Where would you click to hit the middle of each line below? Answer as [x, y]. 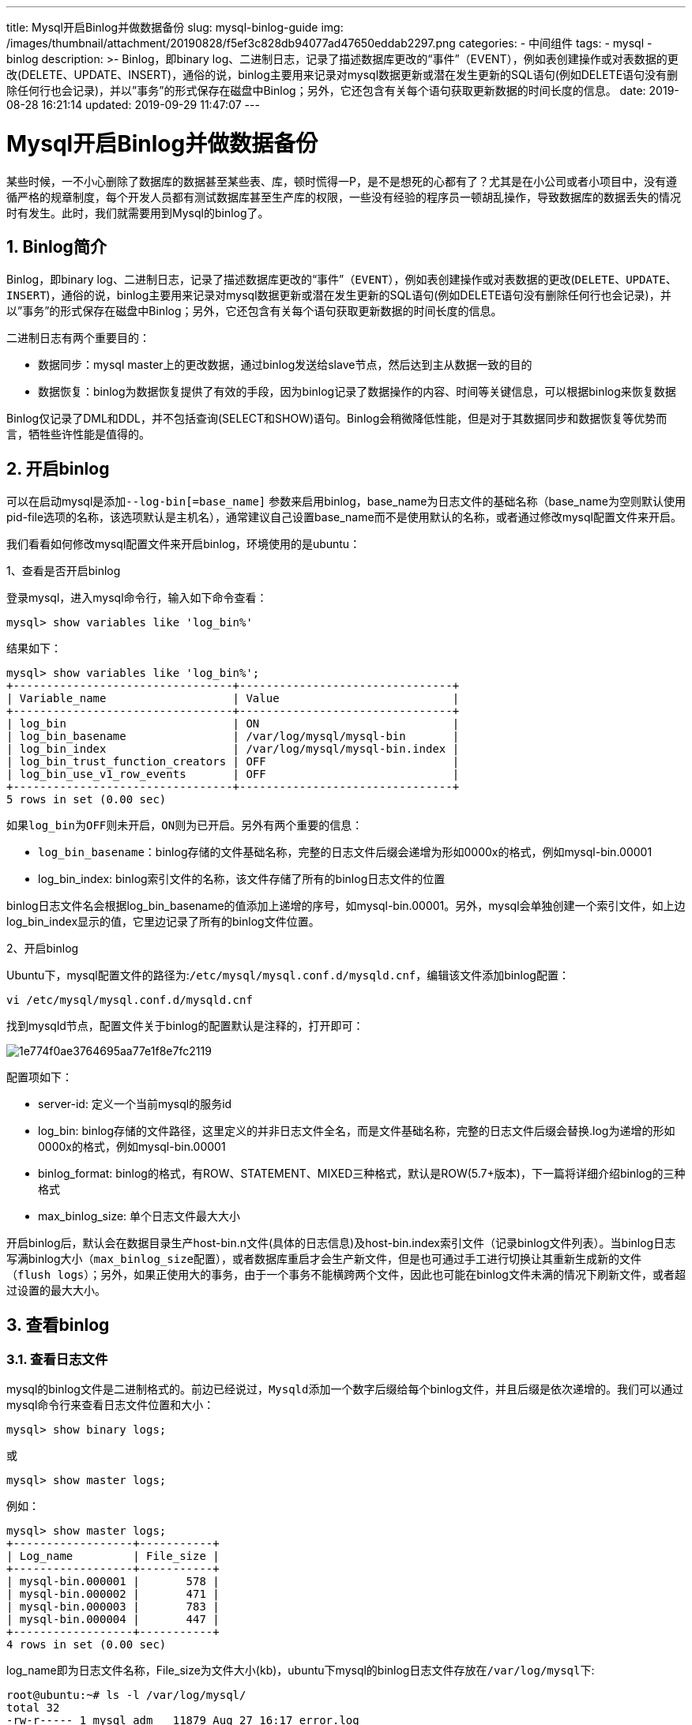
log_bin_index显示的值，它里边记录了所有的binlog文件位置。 [163, 922]
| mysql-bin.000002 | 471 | [113, 1594]
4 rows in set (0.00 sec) [86, 1645]
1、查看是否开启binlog [64, 571]
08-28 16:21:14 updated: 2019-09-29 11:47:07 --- [133, 105]
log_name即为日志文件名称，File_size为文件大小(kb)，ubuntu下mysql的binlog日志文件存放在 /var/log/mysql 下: [301, 1671]
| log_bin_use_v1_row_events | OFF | [233, 774]
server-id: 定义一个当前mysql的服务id [135, 1104]
